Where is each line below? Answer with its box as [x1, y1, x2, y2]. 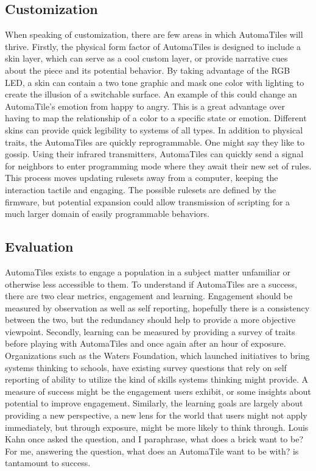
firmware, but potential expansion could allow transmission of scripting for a [5, 195, 290, 208]
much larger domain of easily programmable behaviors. [5, 207, 209, 220]
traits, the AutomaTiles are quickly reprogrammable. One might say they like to [5, 135, 304, 148]
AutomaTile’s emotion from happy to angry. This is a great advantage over [5, 99, 286, 112]
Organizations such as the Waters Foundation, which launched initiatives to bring [5, 349, 310, 362]
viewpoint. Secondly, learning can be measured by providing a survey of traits [5, 325, 295, 338]
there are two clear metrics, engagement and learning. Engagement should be [5, 289, 293, 302]
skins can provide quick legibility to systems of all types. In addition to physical [5, 123, 303, 136]
